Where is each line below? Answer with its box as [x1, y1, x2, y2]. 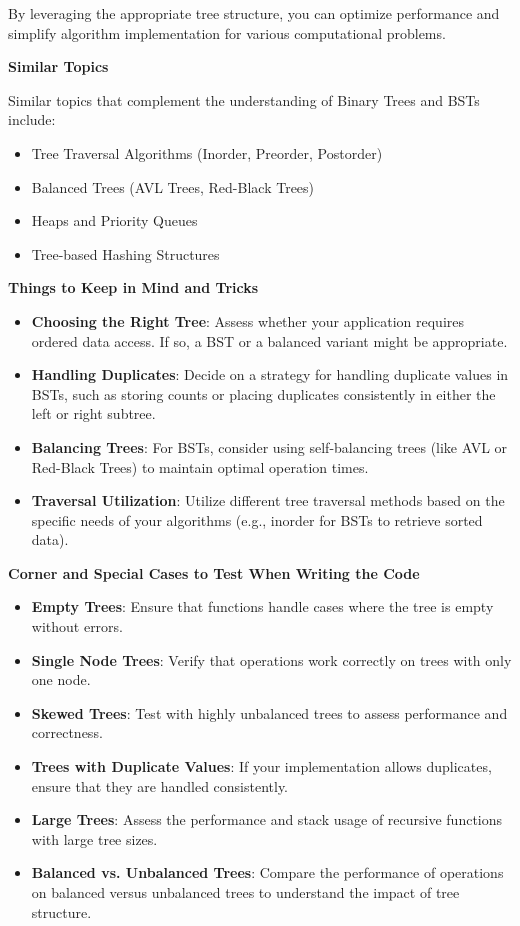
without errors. [31, 616, 124, 637]
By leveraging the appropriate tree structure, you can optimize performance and [8, 3, 500, 23]
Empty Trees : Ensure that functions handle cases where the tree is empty [31, 596, 494, 617]
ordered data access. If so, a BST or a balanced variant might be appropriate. [31, 330, 508, 351]
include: [8, 109, 56, 130]
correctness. [31, 722, 103, 743]
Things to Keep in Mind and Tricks [8, 277, 259, 298]
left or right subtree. [31, 403, 156, 424]
